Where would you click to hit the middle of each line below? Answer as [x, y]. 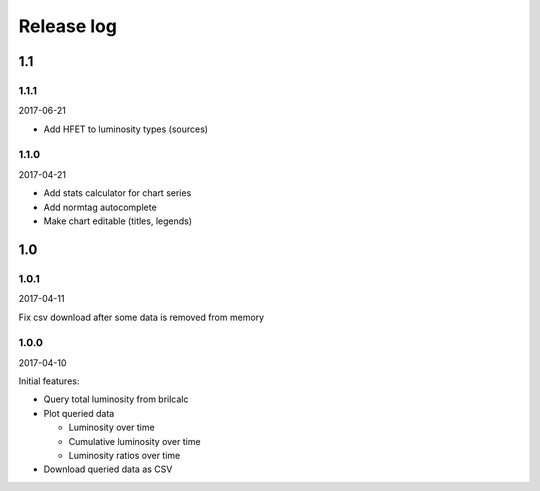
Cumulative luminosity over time [134, 441]
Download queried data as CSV [108, 469]
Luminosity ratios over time [124, 456]
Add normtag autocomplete [100, 207]
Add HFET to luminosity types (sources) [126, 129]
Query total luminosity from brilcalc [116, 399]
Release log [67, 26]
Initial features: [49, 381]
